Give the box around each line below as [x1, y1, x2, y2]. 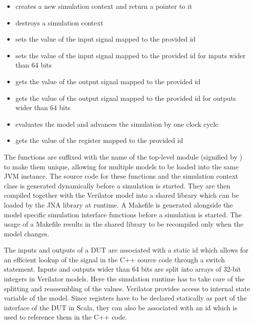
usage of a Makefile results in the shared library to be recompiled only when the [4, 219, 244, 229]
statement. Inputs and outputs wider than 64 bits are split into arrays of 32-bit [4, 264, 241, 274]
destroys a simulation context [15, 17, 104, 27]
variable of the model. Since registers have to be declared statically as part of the [4, 293, 247, 303]
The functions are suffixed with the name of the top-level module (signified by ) [4, 151, 242, 162]
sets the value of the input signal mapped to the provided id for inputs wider [15, 50, 246, 60]
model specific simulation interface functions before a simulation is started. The [4, 209, 242, 219]
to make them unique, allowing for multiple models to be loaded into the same [4, 161, 239, 171]
